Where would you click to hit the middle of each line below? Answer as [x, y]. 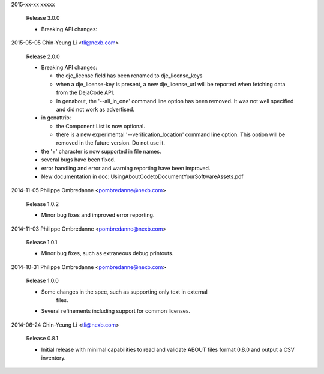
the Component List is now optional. [100, 126]
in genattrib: [56, 118]
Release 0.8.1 [42, 339]
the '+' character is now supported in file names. [101, 151]
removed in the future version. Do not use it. [110, 143]
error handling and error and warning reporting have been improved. [126, 168]
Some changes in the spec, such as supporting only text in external [124, 292]
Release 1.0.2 [43, 204]
